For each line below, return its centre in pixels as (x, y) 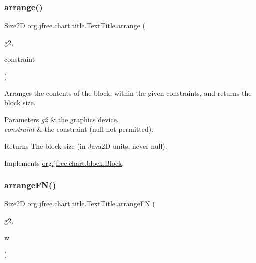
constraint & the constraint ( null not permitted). (79, 129)
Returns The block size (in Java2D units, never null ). (86, 146)
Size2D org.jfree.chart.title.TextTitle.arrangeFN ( (80, 204)
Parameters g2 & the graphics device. (61, 119)
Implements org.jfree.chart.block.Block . (64, 163)
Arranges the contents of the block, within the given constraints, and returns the (128, 92)
